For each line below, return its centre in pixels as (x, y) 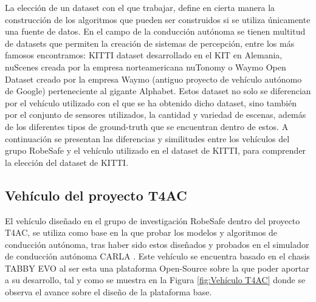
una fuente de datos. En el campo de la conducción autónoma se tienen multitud (155, 31)
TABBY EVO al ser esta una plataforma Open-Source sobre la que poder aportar (157, 268)
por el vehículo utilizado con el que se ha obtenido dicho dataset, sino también (151, 102)
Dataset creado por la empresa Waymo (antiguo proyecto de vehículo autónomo (153, 79)
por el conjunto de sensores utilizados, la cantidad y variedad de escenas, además (156, 115)
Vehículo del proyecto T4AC (96, 195)
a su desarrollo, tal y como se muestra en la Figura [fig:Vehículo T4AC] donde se (155, 280)
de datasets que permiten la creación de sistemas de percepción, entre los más (150, 43)
